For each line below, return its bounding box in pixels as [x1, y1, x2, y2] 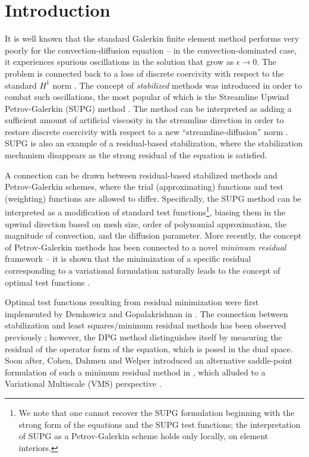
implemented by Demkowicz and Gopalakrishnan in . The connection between [5, 307, 288, 320]
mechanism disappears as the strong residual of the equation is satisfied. [5, 149, 267, 161]
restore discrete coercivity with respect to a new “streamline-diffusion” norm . [5, 125, 288, 137]
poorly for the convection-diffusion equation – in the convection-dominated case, [5, 43, 297, 56]
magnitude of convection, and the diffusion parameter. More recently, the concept [5, 229, 302, 242]
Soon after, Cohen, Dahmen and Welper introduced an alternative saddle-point [5, 354, 293, 367]
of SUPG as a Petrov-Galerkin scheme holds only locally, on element [18, 430, 269, 442]
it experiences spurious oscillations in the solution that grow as [5, 55, 234, 68]
